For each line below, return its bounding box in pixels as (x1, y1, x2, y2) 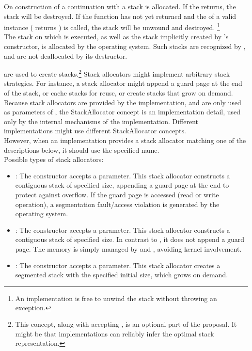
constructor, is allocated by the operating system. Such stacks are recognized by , (4, 41, 246, 51)
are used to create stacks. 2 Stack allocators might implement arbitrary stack (4, 67, 230, 79)
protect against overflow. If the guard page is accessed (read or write (15, 190, 219, 199)
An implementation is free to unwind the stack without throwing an (15, 293, 217, 303)
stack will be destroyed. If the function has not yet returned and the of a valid (4, 11, 236, 21)
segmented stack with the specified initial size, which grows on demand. (15, 270, 228, 280)
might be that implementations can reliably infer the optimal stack (15, 328, 214, 338)
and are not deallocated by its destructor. (4, 50, 127, 61)
